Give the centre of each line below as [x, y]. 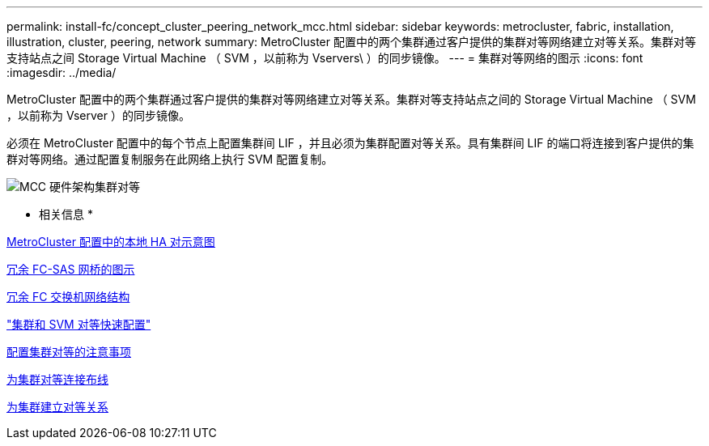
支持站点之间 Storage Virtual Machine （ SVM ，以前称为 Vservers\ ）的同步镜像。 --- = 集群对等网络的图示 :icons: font [325, 58]
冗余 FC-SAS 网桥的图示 [71, 269]
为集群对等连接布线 [57, 379]
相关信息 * [66, 214]
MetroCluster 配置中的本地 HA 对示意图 [111, 242]
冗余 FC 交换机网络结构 [68, 297]
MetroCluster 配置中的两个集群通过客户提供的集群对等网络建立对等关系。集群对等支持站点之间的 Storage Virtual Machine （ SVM [351, 99]
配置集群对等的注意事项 [69, 352]
